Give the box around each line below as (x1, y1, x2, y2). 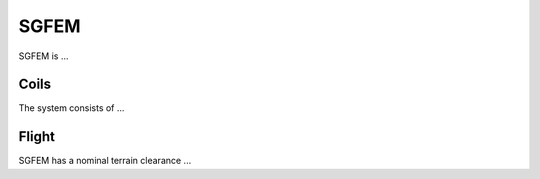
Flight (18, 128, 55, 145)
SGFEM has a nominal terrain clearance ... (18, 155, 192, 167)
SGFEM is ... (18, 50, 69, 62)
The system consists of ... (18, 102, 125, 114)
